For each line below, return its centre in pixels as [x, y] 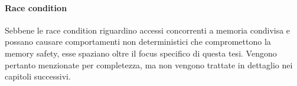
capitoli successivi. [38, 76]
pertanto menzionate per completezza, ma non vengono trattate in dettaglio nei [149, 64]
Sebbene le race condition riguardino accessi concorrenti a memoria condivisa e [148, 30]
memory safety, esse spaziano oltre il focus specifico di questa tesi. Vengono [141, 53]
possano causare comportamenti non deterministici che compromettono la [138, 42]
